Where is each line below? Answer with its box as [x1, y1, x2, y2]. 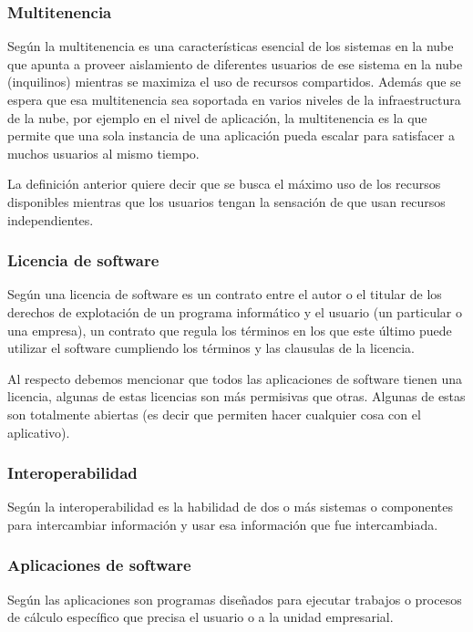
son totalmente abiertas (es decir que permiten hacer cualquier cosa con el [7, 404, 421, 423]
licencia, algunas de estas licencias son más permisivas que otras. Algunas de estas [7, 387, 466, 406]
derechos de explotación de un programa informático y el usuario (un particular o [7, 302, 463, 321]
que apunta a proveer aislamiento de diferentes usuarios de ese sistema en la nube [7, 54, 463, 73]
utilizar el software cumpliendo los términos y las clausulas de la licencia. [7, 338, 415, 357]
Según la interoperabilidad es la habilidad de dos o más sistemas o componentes [7, 497, 454, 516]
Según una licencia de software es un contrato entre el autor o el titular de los [7, 285, 442, 304]
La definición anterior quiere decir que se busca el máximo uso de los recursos [7, 174, 441, 193]
